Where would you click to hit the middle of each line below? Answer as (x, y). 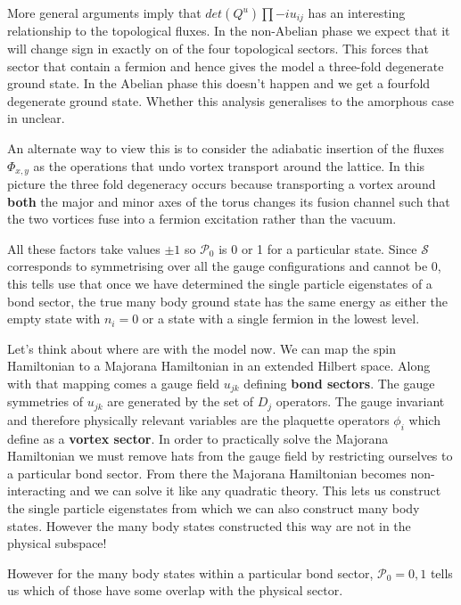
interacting (37, 491)
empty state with (54, 319)
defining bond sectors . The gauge (339, 383)
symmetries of (45, 401)
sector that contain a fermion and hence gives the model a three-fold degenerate (226, 65)
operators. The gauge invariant (360, 401)
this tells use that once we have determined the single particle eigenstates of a (220, 284)
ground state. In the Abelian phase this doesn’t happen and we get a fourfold (219, 83)
